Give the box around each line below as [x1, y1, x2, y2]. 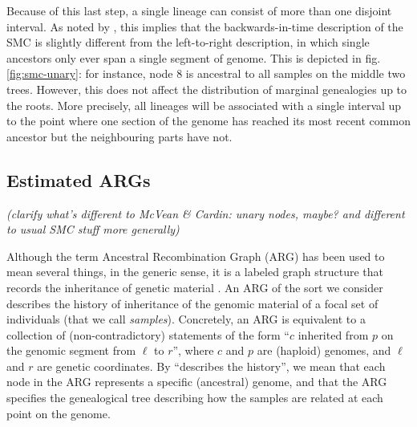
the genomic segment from [6, 342, 136, 359]
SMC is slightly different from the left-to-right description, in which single [6, 34, 370, 51]
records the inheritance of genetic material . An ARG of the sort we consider [6, 279, 383, 295]
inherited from [298, 326, 369, 343]
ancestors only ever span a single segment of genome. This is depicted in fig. [6, 49, 381, 66]
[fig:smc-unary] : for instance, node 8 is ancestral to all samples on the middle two [6, 65, 406, 82]
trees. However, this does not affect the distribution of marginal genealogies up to [6, 80, 407, 97]
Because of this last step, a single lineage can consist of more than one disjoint [6, 2, 392, 18]
